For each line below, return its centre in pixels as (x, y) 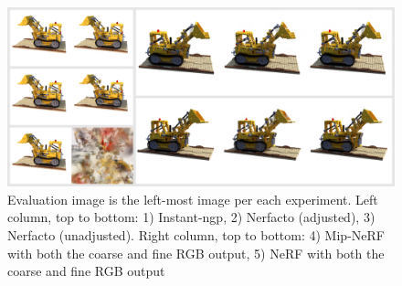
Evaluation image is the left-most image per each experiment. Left (193, 199)
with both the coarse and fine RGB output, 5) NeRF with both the (196, 253)
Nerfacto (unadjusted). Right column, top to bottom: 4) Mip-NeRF (196, 235)
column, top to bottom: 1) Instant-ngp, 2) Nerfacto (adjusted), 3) (191, 217)
